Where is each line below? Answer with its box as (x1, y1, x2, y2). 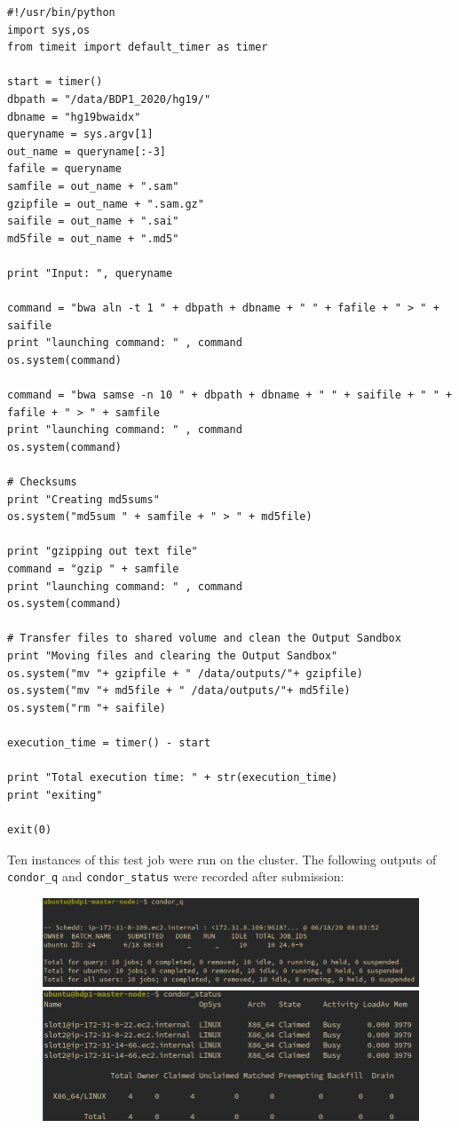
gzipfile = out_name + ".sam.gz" (7, 197, 204, 210)
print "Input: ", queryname (7, 266, 173, 280)
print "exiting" (7, 788, 103, 801)
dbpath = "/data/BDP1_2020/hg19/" (7, 92, 211, 106)
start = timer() (7, 75, 103, 89)
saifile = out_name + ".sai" (7, 215, 179, 228)
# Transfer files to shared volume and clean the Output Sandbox (7, 632, 401, 645)
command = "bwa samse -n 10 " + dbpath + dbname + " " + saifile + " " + (7, 389, 453, 402)
